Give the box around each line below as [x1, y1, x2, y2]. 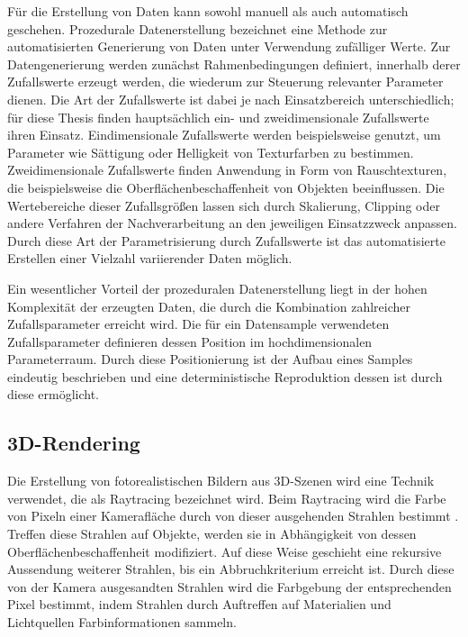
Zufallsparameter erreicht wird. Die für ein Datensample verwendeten [7, 314, 390, 333]
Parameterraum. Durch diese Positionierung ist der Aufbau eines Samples [7, 350, 413, 369]
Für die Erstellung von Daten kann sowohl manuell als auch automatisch [7, 2, 409, 20]
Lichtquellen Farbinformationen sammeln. [7, 613, 237, 632]
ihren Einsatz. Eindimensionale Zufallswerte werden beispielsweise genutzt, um [7, 125, 441, 144]
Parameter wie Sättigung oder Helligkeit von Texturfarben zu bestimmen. [7, 142, 414, 161]
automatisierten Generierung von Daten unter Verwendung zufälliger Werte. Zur [7, 37, 451, 56]
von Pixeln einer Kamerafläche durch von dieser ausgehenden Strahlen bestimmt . [7, 506, 459, 525]
